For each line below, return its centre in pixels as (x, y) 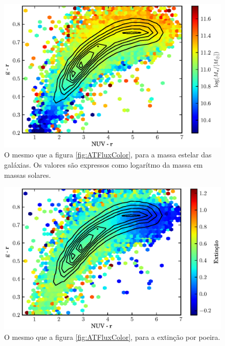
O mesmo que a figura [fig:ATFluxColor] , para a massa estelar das (108, 155)
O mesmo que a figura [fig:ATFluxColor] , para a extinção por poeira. (112, 337)
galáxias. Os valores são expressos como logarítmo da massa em (104, 164)
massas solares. (28, 175)
